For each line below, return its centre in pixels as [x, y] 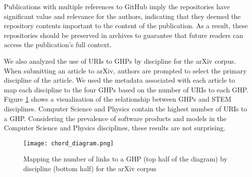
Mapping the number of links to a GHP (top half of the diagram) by [126, 159]
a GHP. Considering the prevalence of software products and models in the [115, 118]
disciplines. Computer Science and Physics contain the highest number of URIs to [126, 108]
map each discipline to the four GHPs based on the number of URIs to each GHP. [126, 89]
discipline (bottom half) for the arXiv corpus [90, 168]
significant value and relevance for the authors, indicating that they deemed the [122, 16]
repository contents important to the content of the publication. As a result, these [126, 26]
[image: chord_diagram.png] [69, 143]
